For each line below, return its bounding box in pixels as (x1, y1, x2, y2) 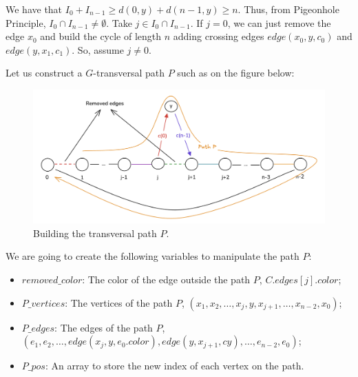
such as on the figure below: (177, 65, 295, 80)
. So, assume (72, 42, 124, 57)
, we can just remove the (227, 15, 331, 30)
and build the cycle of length (40, 29, 162, 43)
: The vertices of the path (65, 295, 173, 309)
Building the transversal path (33, 225, 157, 240)
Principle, (6, 15, 46, 30)
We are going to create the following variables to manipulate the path (6, 249, 299, 263)
